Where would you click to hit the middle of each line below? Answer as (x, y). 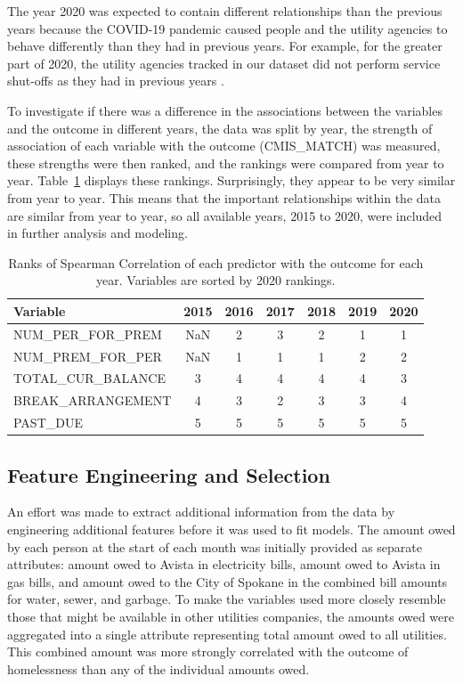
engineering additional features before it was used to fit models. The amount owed (231, 529)
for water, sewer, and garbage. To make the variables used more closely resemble (227, 599)
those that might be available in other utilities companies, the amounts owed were (231, 616)
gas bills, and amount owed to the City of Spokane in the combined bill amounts (227, 581)
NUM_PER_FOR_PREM (88, 334)
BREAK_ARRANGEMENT (93, 400)
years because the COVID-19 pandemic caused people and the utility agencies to (227, 28)
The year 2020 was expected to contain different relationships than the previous (225, 11)
